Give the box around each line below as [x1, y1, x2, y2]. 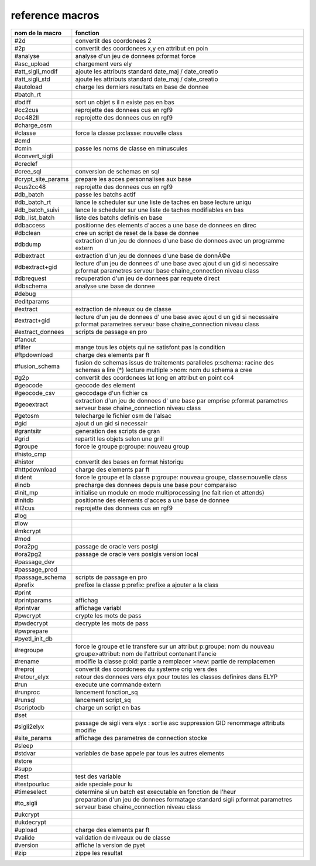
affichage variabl [75, 604, 122, 612]
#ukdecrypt [14, 818, 47, 826]
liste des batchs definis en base [75, 213, 163, 221]
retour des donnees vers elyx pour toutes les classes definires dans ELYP [75, 673, 278, 681]
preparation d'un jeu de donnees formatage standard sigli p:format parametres [75, 795, 293, 803]
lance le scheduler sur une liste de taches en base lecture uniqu [75, 198, 252, 206]
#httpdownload [14, 465, 57, 473]
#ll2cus [14, 504, 35, 512]
